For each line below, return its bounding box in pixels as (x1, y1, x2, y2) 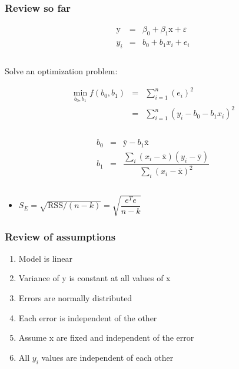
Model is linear (18, 252, 72, 264)
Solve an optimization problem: (5, 64, 118, 77)
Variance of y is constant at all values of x (18, 272, 171, 284)
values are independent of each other (41, 351, 174, 363)
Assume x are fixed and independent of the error (18, 331, 194, 344)
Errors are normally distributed (18, 291, 132, 304)
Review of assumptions (5, 229, 116, 243)
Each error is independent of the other (18, 311, 157, 324)
